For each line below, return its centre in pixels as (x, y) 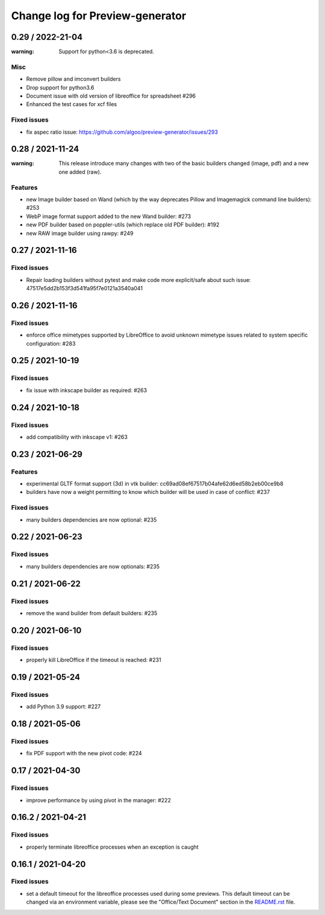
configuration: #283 (51, 343)
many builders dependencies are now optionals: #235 (93, 566)
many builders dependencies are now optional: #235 (91, 520)
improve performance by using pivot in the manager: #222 (99, 800)
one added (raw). (80, 172)
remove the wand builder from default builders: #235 (92, 613)
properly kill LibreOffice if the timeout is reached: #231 (94, 660)
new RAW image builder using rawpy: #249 (80, 233)
